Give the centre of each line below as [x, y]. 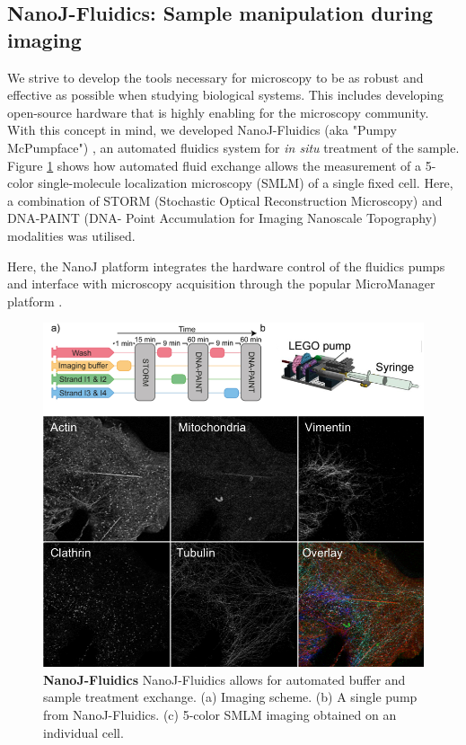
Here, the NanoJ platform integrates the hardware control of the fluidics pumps [226, 266]
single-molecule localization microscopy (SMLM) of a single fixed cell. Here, [246, 183]
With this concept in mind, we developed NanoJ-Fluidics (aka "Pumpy [202, 130]
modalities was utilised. [71, 235]
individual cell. [84, 732]
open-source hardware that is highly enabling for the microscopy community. [218, 112]
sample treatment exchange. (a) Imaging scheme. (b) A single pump [230, 697]
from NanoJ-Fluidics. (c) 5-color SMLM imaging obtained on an [220, 714]
